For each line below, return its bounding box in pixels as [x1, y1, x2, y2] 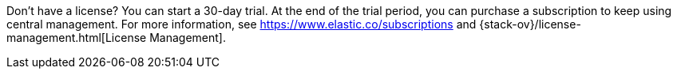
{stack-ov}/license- [479, 17, 581, 31]
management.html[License [6, 31, 147, 44]
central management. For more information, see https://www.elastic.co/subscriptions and [6, 17, 477, 31]
